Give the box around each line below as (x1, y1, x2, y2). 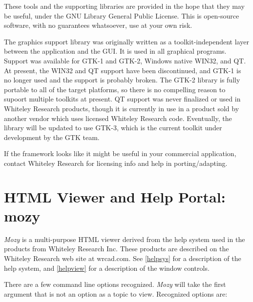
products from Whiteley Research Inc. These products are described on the (4, 243, 229, 254)
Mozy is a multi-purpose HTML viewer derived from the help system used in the (4, 234, 245, 244)
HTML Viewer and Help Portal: (4, 186, 226, 206)
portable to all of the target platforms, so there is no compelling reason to (4, 84, 226, 94)
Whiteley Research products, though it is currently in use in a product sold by (4, 103, 239, 113)
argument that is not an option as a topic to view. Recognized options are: (4, 288, 228, 299)
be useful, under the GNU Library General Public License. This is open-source (4, 10, 239, 20)
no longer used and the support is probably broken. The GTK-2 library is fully (4, 75, 240, 85)
